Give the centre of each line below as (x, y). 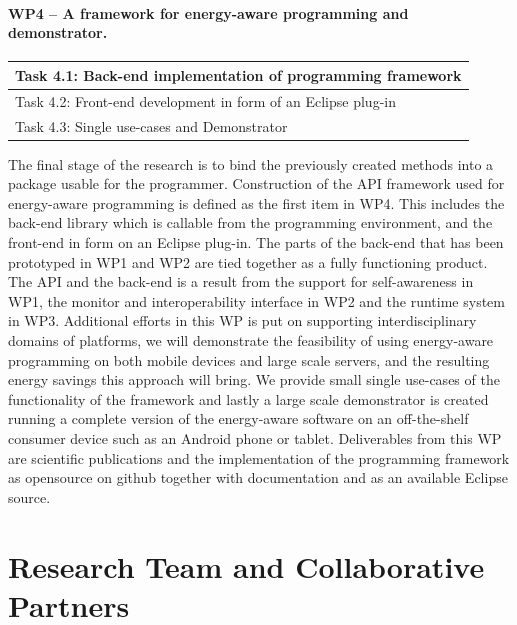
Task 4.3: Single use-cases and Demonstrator (151, 125)
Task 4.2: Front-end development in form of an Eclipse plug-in (205, 100)
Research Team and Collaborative (246, 565)
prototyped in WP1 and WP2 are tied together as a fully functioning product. (248, 261)
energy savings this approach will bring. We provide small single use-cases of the (254, 379)
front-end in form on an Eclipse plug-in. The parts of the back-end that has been (256, 242)
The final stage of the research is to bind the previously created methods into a (251, 163)
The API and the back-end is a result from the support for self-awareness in (241, 281)
